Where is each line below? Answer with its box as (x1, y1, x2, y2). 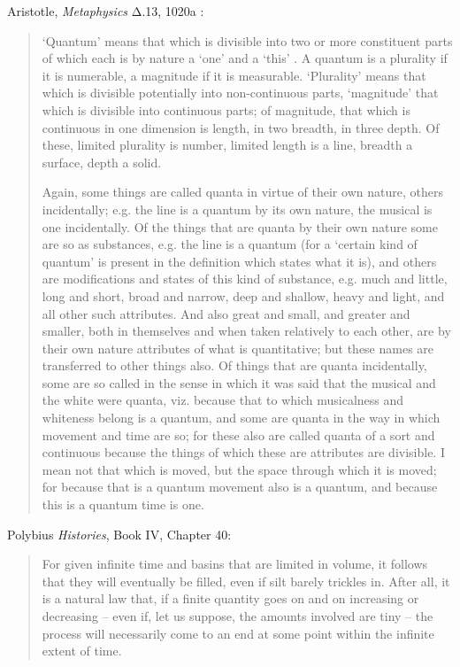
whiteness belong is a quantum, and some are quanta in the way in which (42, 408, 441, 427)
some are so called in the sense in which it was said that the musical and (42, 373, 436, 392)
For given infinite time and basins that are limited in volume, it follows (42, 555, 428, 573)
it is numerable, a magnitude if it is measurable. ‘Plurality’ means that (42, 66, 426, 84)
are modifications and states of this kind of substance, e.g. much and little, (42, 269, 448, 288)
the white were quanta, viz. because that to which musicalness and (42, 391, 404, 409)
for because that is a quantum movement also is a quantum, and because (42, 477, 438, 496)
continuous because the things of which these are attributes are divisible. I (42, 443, 445, 461)
